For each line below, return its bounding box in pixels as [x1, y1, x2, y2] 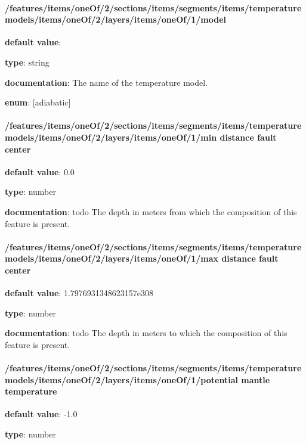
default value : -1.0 [5, 408, 78, 420]
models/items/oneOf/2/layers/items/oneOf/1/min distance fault [5, 131, 277, 143]
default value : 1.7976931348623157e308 [5, 287, 153, 299]
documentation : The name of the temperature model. [5, 76, 208, 88]
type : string [5, 55, 50, 68]
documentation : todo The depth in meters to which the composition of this [5, 327, 288, 339]
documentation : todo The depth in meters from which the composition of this [5, 205, 297, 218]
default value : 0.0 [5, 165, 75, 178]
